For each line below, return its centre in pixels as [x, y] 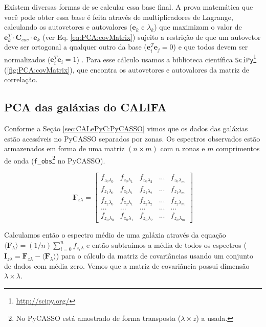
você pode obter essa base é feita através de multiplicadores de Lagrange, [119, 17]
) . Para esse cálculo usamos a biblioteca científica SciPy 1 [167, 58]
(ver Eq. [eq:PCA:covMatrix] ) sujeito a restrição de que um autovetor [152, 37]
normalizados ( [27, 59]
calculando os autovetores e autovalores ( [68, 27]
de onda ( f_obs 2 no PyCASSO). [55, 159]
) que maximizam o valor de [198, 27]
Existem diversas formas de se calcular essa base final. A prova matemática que [129, 7]
